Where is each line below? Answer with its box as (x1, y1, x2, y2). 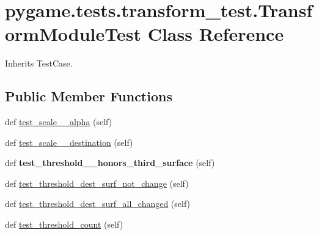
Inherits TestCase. (5, 57, 73, 70)
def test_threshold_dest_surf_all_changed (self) (5, 197, 191, 210)
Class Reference (147, 21, 284, 46)
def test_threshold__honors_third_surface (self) (5, 156, 215, 169)
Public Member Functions (5, 87, 172, 106)
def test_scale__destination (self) (5, 136, 133, 148)
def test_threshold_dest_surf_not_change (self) (5, 176, 189, 189)
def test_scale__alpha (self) (5, 115, 112, 128)
